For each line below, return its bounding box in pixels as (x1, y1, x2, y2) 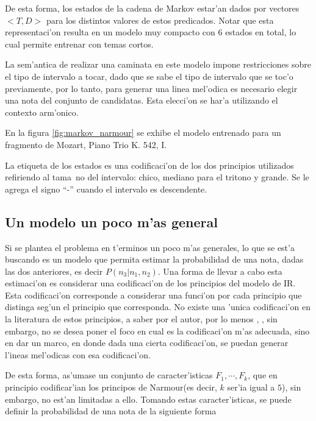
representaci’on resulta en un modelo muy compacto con (5, 26, 215, 38)
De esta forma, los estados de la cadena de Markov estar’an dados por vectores (5, 2, 300, 14)
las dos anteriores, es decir (5, 264, 103, 277)
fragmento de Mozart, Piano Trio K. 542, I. (5, 138, 167, 150)
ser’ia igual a (227, 381, 275, 394)
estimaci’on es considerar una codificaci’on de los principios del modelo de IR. (5, 277, 296, 289)
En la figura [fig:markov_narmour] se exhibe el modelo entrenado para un (5, 126, 281, 139)
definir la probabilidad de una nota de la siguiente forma (5, 405, 217, 417)
